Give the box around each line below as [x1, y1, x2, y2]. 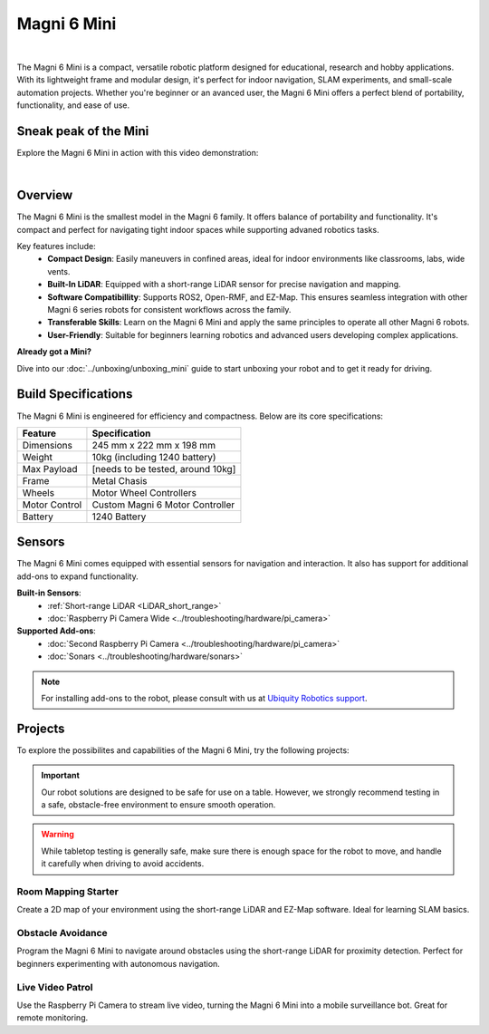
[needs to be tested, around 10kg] [91, 462, 236, 475]
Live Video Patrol [16, 981, 94, 993]
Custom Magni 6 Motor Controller [91, 498, 235, 511]
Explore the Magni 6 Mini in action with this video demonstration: [16, 148, 259, 159]
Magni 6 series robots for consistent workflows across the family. [47, 304, 292, 315]
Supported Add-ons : [16, 625, 97, 636]
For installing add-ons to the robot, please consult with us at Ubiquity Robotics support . [41, 692, 368, 703]
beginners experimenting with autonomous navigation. [16, 958, 221, 969]
